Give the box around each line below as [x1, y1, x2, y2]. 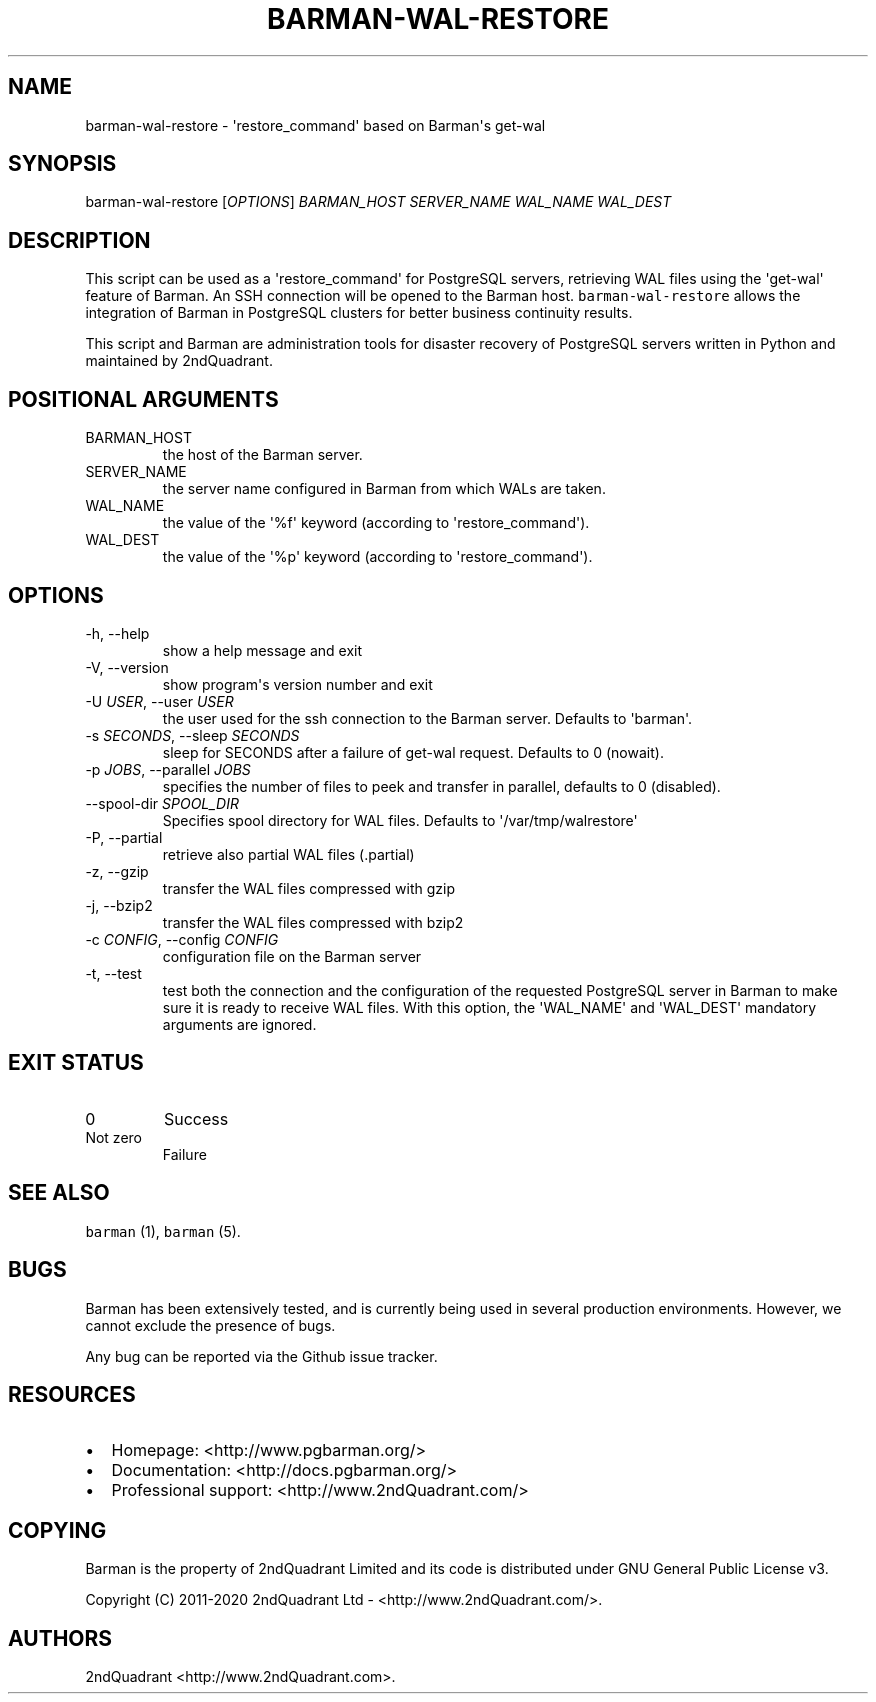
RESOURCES [8, 1381, 136, 1407]
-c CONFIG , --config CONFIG [85, 930, 279, 948]
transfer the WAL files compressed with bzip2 [162, 913, 464, 931]
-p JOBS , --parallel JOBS [85, 760, 251, 778]
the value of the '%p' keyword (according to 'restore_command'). [162, 548, 593, 566]
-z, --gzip [85, 862, 149, 880]
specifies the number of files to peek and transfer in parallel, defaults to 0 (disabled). [162, 777, 721, 795]
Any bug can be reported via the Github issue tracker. [85, 1347, 438, 1365]
